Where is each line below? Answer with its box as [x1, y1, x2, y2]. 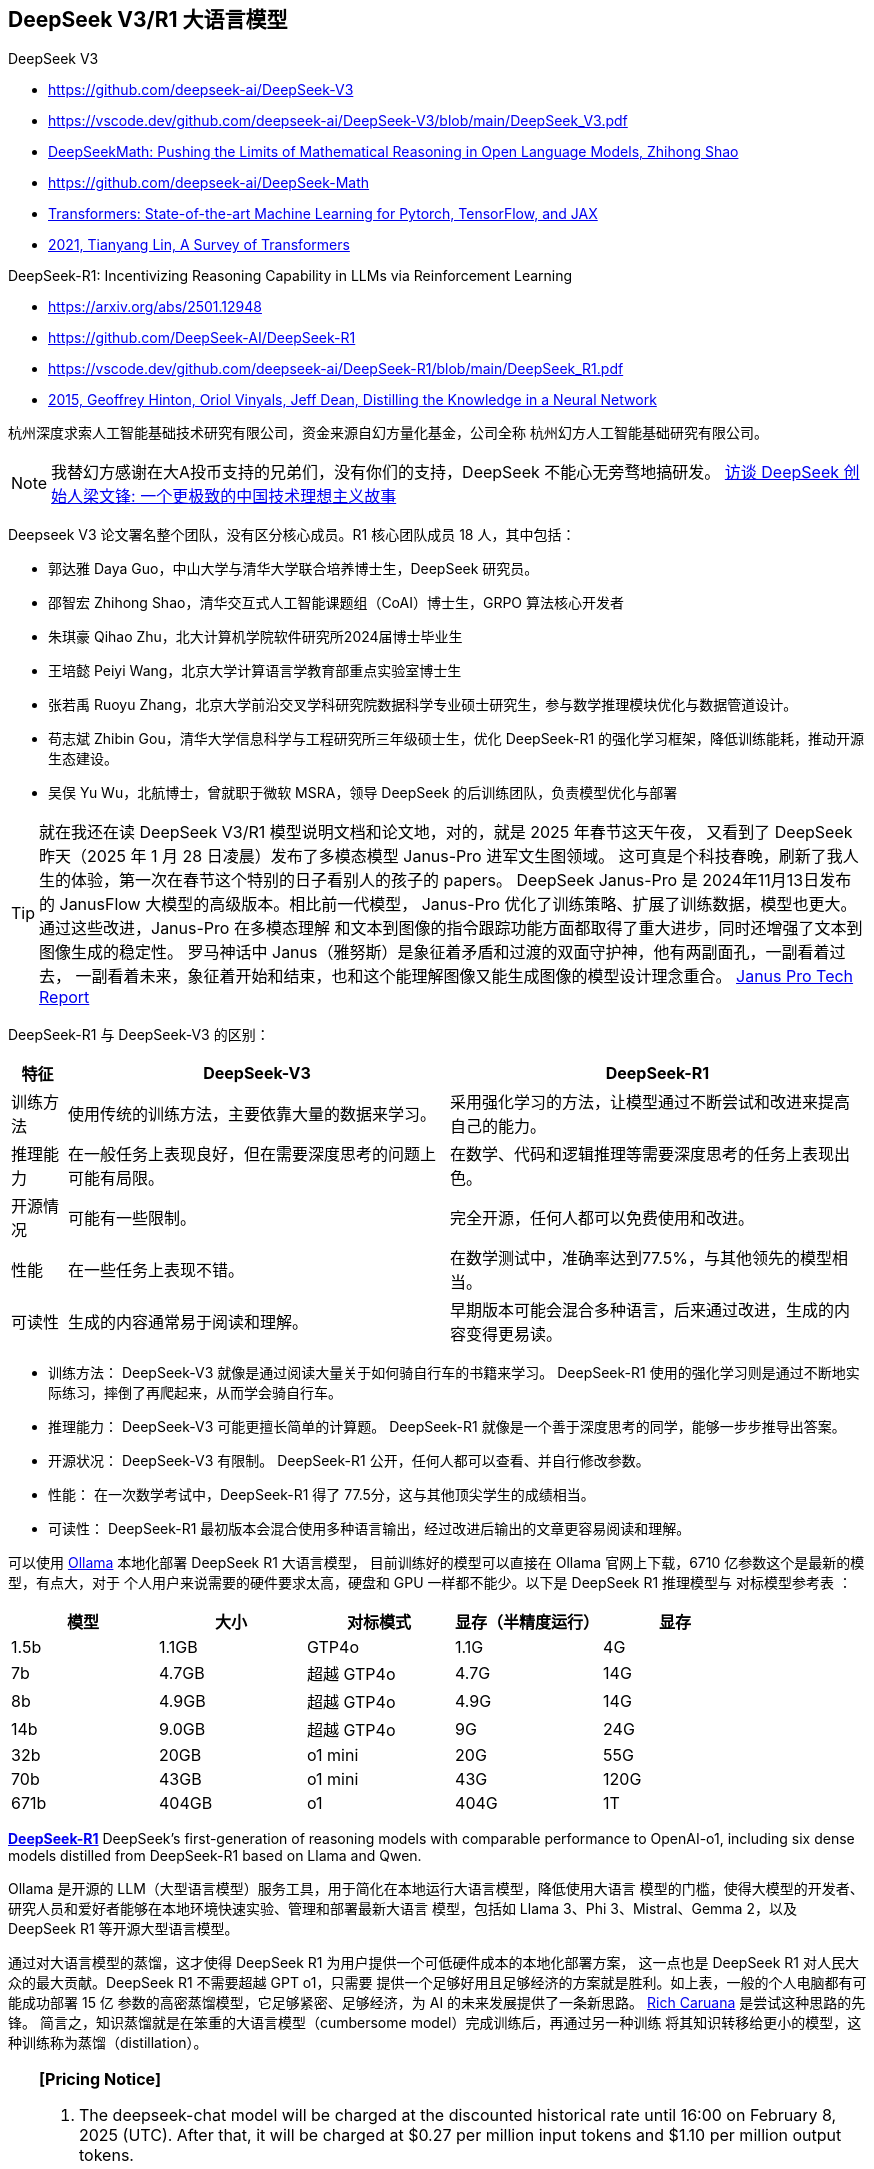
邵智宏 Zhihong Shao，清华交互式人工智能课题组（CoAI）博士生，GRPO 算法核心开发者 [48, 594, 625, 612]
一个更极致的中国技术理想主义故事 [140, 486, 397, 507]
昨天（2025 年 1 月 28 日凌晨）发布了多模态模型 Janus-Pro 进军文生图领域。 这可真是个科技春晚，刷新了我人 [39, 846, 859, 867]
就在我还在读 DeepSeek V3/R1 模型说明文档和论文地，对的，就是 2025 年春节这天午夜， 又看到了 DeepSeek [39, 822, 853, 843]
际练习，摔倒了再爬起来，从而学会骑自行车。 [48, 1384, 342, 1402]
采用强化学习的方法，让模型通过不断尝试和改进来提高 [449, 1092, 850, 1113]
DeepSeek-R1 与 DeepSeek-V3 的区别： [8, 1026, 270, 1044]
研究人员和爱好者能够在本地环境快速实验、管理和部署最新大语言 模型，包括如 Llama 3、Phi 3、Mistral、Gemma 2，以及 [8, 1900, 797, 1918]
